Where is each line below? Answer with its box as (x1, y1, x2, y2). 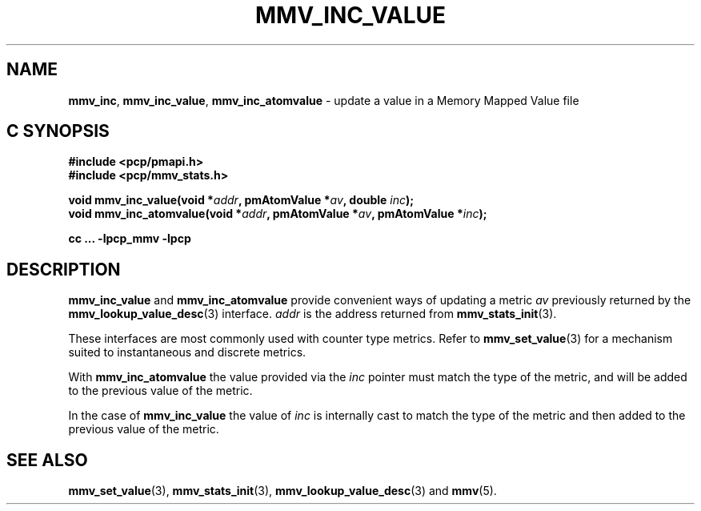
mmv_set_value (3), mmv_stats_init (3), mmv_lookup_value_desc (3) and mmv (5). (68, 484, 497, 498)
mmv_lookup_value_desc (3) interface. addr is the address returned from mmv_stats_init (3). (68, 307, 557, 321)
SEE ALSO (6, 449, 88, 470)
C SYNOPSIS (6, 121, 110, 142)
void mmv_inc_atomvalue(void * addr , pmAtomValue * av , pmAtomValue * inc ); (68, 207, 487, 221)
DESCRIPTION (6, 259, 121, 280)
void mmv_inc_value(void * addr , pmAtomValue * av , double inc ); (68, 193, 415, 207)
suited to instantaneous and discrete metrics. (68, 345, 306, 360)
